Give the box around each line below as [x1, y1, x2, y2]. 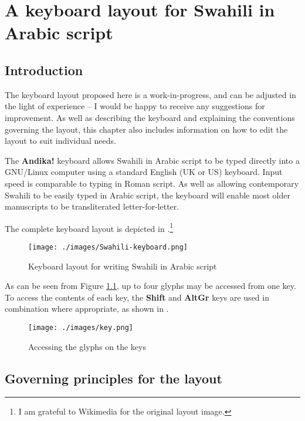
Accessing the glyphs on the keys [28, 340, 146, 352]
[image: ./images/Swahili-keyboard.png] [28, 243, 188, 251]
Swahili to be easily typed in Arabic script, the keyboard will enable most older [5, 188, 290, 201]
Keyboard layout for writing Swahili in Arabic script [28, 260, 217, 272]
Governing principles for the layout [5, 369, 222, 387]
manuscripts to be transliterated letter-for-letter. [5, 200, 179, 213]
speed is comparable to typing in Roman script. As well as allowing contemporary [5, 177, 299, 189]
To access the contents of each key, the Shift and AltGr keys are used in [5, 291, 269, 303]
